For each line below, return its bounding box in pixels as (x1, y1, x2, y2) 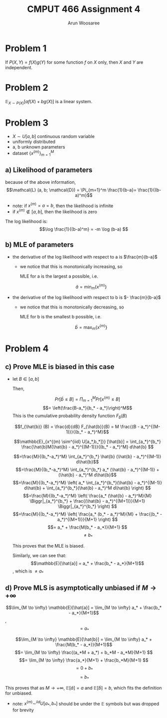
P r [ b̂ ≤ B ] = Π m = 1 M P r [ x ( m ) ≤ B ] (54, 395, 121, 403)
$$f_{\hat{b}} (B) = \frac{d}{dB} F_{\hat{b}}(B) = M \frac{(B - (14, 424, 140, 430)
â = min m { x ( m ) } (75, 283, 107, 291)
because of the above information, (5, 179, 76, 185)
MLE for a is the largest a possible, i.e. (19, 273, 98, 279)
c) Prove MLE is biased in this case (5, 363, 115, 371)
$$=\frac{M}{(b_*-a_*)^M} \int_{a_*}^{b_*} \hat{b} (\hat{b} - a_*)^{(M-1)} (13, 453, 162, 459)
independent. (5, 64, 33, 70)
